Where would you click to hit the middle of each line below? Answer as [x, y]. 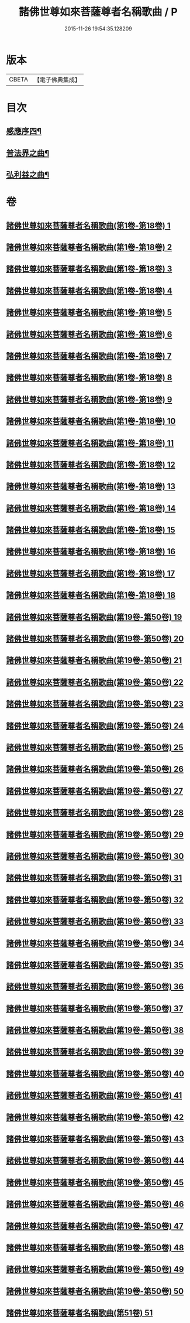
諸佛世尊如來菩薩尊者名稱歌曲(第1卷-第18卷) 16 [91, 552]
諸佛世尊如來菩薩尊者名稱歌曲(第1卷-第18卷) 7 [89, 356]
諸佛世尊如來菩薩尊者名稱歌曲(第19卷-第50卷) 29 [95, 835]
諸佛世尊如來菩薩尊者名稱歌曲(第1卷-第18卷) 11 [90, 443]
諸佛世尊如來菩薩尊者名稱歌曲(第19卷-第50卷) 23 [95, 704]
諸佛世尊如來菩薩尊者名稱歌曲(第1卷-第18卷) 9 [89, 399]
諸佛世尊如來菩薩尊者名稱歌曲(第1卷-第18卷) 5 [89, 313]
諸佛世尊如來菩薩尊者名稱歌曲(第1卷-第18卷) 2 [89, 248]
